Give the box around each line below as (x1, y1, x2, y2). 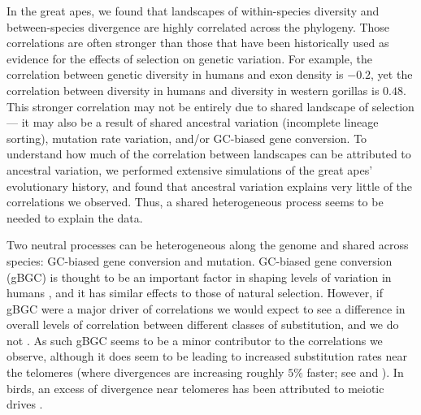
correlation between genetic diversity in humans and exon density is (7, 66, 344, 83)
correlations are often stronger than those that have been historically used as (7, 34, 389, 51)
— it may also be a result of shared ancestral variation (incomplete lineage (7, 114, 379, 131)
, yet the (371, 66, 413, 83)
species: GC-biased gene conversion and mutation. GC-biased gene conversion (7, 252, 393, 269)
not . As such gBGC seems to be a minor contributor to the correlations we (7, 331, 383, 348)
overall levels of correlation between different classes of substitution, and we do (7, 316, 399, 333)
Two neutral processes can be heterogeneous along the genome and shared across (7, 236, 409, 253)
